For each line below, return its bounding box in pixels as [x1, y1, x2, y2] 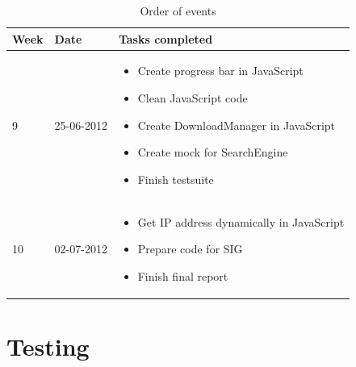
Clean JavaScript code [137, 90, 248, 106]
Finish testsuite [137, 170, 214, 187]
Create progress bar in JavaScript [137, 62, 304, 79]
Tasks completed [118, 30, 213, 47]
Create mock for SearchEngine [137, 144, 288, 161]
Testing [6, 330, 90, 363]
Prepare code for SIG [137, 240, 243, 257]
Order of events [140, 2, 216, 19]
